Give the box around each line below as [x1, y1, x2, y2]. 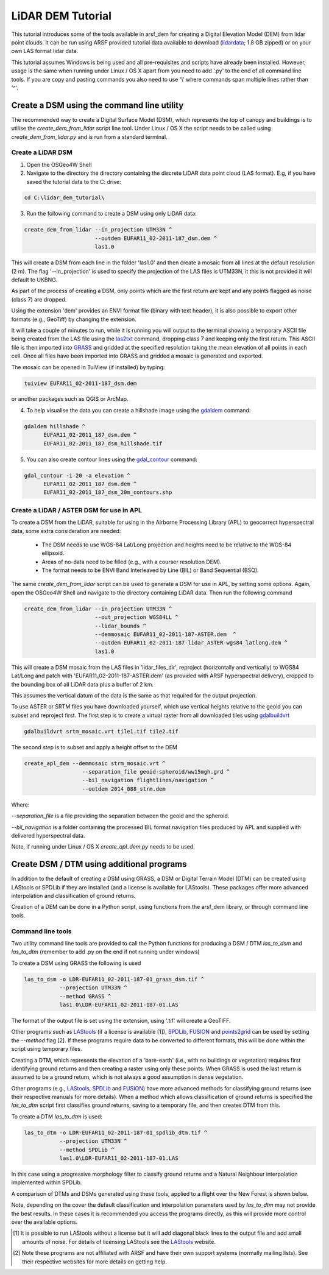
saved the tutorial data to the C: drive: [26, 178, 121, 185]
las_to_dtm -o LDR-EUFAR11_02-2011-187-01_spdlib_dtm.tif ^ [24, 1129, 208, 1136]
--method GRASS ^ [59, 993, 111, 1000]
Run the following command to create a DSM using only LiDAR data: [26, 210, 197, 217]
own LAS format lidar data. [11, 48, 79, 55]
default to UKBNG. [11, 276, 58, 283]
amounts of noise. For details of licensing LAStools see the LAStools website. [22, 1238, 216, 1245]
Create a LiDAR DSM [11, 148, 73, 157]
